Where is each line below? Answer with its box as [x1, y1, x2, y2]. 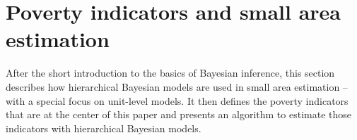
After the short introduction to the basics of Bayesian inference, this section [6, 65, 335, 80]
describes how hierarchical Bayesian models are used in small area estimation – [6, 79, 348, 94]
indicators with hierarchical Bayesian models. [6, 120, 201, 135]
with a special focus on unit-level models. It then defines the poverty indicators [6, 93, 349, 108]
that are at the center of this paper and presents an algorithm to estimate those [6, 107, 351, 122]
